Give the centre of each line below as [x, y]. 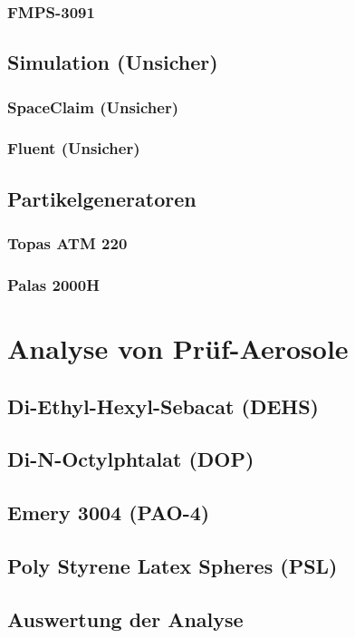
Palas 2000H [53, 284]
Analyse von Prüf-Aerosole [178, 348]
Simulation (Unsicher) [113, 62]
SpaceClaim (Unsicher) [93, 106]
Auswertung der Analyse [125, 619]
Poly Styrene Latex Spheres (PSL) [173, 565]
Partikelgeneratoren [102, 198]
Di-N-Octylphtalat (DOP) [131, 459]
